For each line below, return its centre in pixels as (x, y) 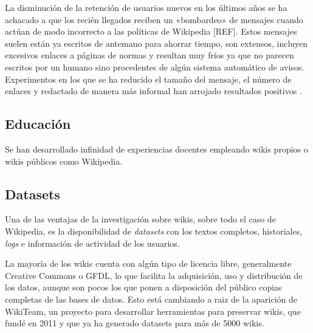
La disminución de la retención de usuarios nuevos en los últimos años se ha (146, 7)
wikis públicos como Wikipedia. (64, 161)
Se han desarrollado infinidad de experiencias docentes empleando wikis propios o (156, 149)
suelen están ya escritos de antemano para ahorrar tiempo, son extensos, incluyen (156, 43)
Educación (38, 124)
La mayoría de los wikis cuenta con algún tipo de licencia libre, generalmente (148, 263)
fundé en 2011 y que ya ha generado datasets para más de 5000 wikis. (135, 323)
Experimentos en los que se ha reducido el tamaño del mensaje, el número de (148, 79)
